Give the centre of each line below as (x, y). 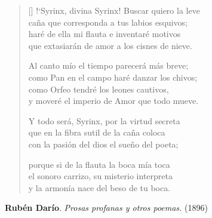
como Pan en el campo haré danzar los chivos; (113, 77)
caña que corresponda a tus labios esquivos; (108, 22)
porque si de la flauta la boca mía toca (99, 164)
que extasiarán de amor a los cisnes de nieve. (110, 45)
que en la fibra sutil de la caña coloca (97, 132)
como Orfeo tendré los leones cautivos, (99, 89)
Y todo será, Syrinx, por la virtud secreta (104, 120)
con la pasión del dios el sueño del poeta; (103, 144)
